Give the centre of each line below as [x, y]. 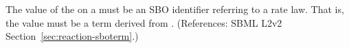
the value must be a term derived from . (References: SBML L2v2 [144, 22]
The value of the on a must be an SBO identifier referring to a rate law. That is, [175, 9]
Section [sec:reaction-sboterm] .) [72, 36]
